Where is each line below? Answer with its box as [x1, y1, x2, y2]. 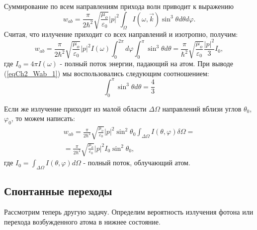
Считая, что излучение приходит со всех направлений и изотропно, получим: [4, 28, 238, 39]
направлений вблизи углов [162, 103, 242, 114]
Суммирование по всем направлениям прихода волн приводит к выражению [4, 1, 234, 11]
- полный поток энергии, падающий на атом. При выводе [60, 58, 233, 69]
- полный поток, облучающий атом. [83, 157, 190, 168]
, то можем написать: [11, 113, 75, 123]
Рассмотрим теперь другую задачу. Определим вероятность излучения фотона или [4, 207, 254, 217]
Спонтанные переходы [4, 183, 112, 199]
